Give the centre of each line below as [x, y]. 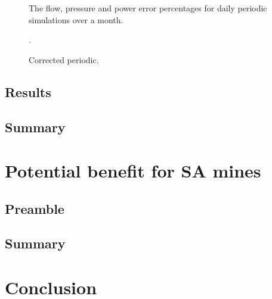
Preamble [35, 208]
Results [28, 91]
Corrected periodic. [64, 59]
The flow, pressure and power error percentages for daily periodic [148, 8]
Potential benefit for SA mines [133, 171]
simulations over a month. [76, 19]
